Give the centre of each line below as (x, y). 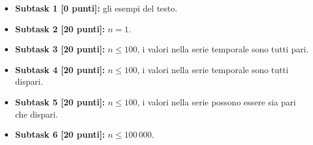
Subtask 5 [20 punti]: (60, 101)
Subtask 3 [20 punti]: (60, 49)
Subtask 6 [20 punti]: (60, 134)
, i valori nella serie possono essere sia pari (217, 101)
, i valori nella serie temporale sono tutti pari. (223, 49)
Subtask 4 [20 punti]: (60, 69)
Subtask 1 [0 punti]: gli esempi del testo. (96, 8)
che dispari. (36, 114)
